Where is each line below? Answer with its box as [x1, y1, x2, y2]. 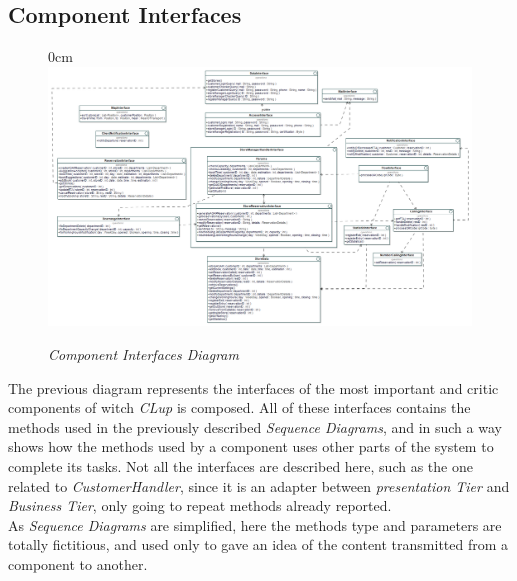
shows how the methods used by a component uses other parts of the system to [8, 436, 494, 457]
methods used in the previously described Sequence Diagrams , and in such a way [8, 416, 502, 437]
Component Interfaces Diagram [48, 344, 239, 364]
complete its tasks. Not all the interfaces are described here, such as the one [8, 455, 473, 476]
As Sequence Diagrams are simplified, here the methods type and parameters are [8, 514, 502, 535]
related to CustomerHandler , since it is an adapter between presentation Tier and [8, 475, 510, 496]
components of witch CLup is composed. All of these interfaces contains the [8, 397, 471, 418]
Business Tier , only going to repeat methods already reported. [8, 495, 392, 516]
